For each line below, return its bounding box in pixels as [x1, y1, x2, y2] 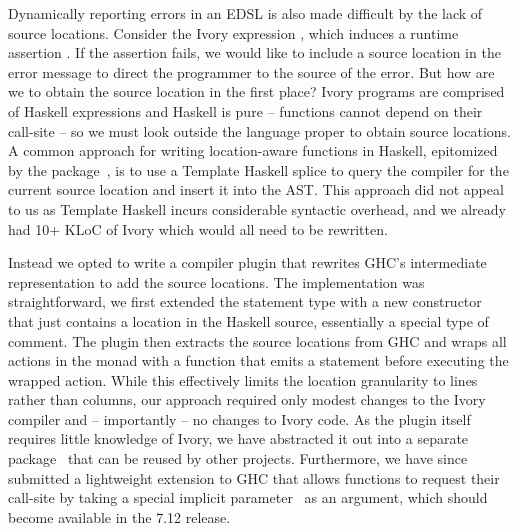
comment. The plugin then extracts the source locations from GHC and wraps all [8, 330, 507, 351]
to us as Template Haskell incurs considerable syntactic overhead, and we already [8, 198, 506, 219]
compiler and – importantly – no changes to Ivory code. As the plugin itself [8, 408, 471, 429]
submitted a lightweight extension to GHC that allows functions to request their [8, 467, 500, 488]
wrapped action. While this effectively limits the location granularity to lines [8, 369, 478, 390]
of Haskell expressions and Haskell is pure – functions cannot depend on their [8, 100, 483, 121]
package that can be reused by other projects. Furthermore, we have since [8, 448, 468, 469]
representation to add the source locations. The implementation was [8, 271, 425, 292]
